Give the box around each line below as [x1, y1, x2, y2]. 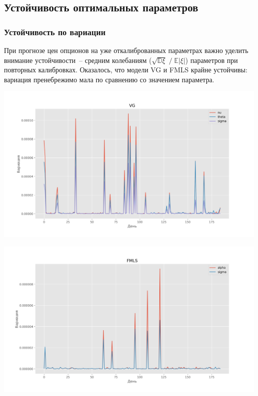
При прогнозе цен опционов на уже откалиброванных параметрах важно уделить [4, 45, 249, 55]
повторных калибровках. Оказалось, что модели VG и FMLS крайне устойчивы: [4, 64, 248, 75]
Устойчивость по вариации [4, 25, 106, 38]
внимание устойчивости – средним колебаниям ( [4, 55, 152, 65]
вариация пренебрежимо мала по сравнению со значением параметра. [4, 74, 214, 84]
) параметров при [185, 55, 238, 65]
